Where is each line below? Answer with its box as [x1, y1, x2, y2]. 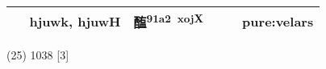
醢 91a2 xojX [133, 10, 204, 32]
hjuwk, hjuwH [29, 11, 121, 30]
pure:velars [242, 11, 314, 30]
